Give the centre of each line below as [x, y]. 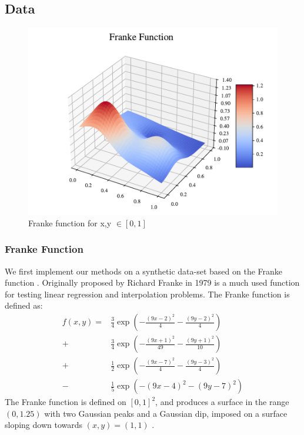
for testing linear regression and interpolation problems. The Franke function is [147, 294]
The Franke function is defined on [66, 402]
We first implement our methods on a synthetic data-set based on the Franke [144, 271]
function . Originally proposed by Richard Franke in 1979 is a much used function [152, 282]
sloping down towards [44, 425]
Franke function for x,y [70, 222]
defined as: [24, 305]
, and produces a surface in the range [222, 402]
